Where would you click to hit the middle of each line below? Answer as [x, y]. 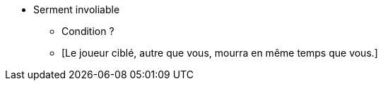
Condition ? [88, 31]
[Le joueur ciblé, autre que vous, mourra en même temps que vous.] [220, 53]
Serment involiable [77, 9]
